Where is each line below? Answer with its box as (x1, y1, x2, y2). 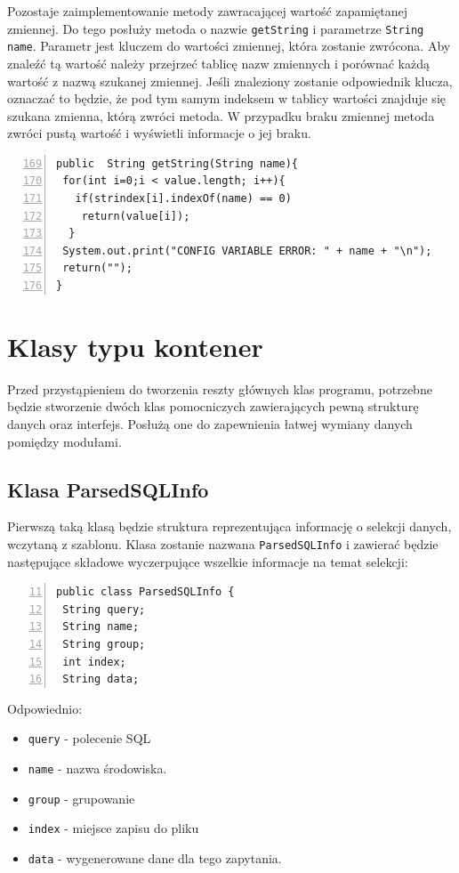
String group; (62, 637, 146, 651)
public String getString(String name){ (56, 157, 299, 170)
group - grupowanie (28, 788, 135, 807)
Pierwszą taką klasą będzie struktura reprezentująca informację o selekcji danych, (7, 517, 452, 536)
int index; (62, 655, 126, 668)
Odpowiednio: (7, 699, 83, 717)
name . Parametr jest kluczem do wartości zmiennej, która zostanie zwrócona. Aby (7, 36, 451, 55)
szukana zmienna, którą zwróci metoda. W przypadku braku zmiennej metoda (7, 106, 435, 125)
